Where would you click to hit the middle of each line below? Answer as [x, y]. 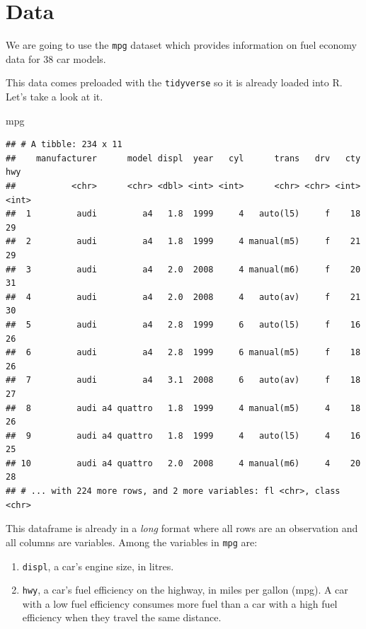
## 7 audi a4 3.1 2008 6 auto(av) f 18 [183, 380]
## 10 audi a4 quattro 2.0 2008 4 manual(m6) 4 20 [183, 463]
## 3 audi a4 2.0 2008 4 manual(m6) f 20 [183, 269]
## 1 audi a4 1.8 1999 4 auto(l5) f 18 [183, 214]
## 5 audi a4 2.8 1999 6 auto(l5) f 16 [183, 324]
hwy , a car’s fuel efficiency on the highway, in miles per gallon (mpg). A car [185, 590]
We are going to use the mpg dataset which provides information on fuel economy [181, 45]
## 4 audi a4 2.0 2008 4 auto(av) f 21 [183, 297]
